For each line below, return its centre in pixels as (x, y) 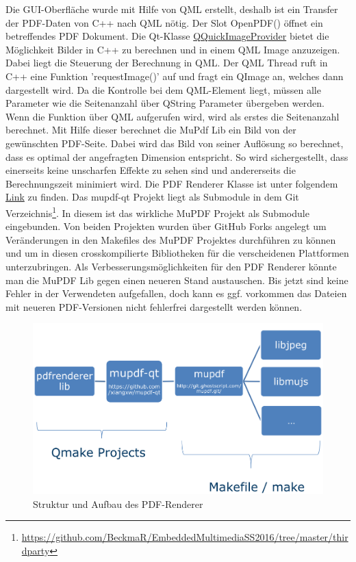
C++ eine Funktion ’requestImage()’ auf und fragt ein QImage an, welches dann (175, 76)
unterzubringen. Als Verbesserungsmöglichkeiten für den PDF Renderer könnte (171, 266)
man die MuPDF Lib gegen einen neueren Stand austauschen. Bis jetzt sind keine (177, 280)
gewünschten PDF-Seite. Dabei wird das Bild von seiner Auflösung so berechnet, (175, 143)
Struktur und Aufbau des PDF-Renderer (118, 503)
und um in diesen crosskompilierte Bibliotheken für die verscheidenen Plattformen (177, 253)
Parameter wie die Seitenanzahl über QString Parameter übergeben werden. (165, 103)
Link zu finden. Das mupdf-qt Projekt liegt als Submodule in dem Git (152, 197)
